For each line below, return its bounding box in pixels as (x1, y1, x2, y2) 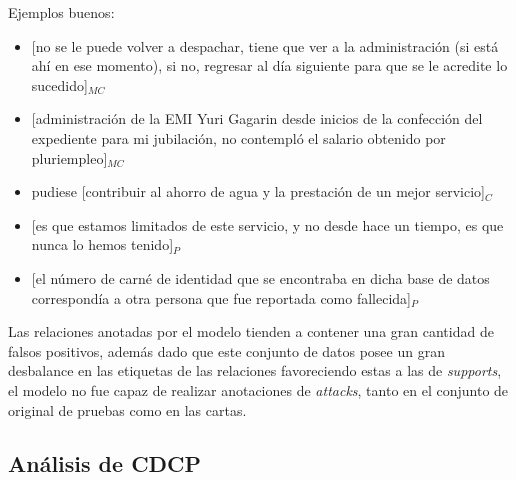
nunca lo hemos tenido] (31, 234, 174, 255)
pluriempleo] (31, 147, 108, 168)
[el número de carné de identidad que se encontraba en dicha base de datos (31, 267, 490, 288)
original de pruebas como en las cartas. (8, 399, 247, 420)
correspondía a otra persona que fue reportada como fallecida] (31, 287, 411, 308)
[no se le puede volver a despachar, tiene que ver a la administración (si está (31, 35, 499, 56)
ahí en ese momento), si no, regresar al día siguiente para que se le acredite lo (31, 55, 508, 76)
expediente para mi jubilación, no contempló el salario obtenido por (31, 127, 446, 148)
